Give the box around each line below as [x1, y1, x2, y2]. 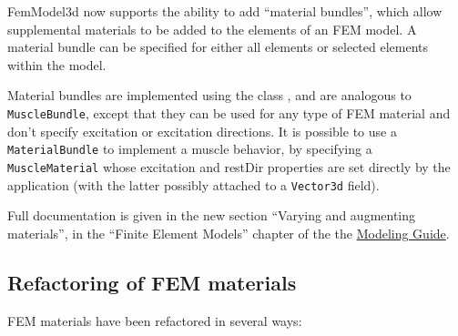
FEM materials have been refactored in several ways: [7, 311, 302, 330]
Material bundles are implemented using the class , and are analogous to [7, 86, 412, 105]
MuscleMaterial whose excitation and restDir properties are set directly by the [7, 157, 451, 176]
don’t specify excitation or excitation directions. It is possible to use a [7, 121, 397, 140]
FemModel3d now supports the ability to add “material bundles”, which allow [7, 2, 443, 20]
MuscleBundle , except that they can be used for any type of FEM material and [7, 103, 451, 122]
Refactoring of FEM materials [7, 268, 297, 296]
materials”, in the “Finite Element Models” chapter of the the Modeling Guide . [7, 223, 450, 242]
